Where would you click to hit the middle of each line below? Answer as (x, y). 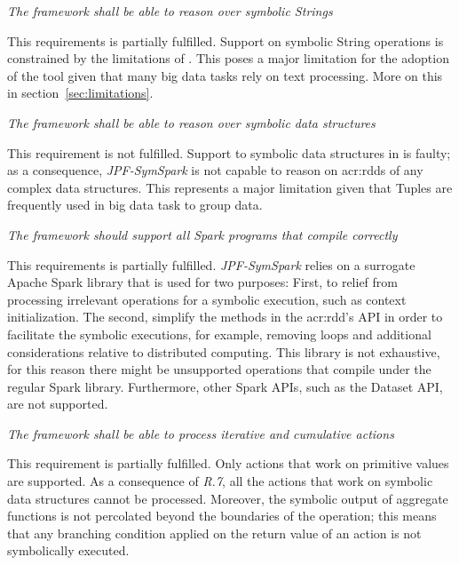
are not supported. (58, 404)
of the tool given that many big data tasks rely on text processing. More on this (225, 75)
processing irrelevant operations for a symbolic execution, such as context (207, 299)
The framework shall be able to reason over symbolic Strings (170, 11)
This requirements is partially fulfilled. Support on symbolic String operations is (226, 40)
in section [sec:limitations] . (80, 93)
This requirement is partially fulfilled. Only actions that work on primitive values (228, 463)
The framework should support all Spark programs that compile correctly (202, 234)
